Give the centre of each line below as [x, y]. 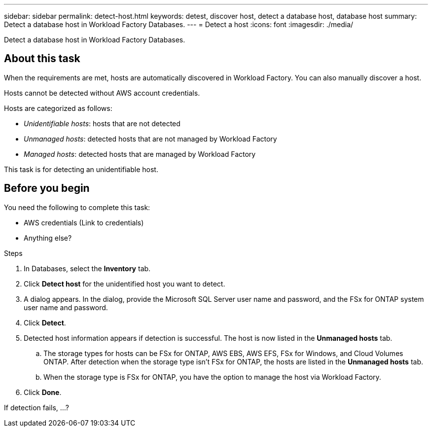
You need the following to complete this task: [77, 207]
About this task [42, 59]
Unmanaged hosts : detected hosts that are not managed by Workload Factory [150, 139]
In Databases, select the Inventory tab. [87, 268]
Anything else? [48, 238]
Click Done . [43, 392]
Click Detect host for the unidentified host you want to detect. [125, 284]
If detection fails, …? [36, 407]
